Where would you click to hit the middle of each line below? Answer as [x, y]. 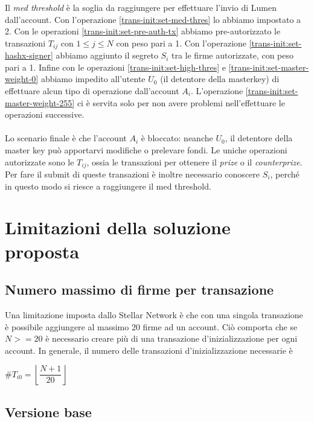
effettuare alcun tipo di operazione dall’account [92, 91]
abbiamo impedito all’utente [93, 79]
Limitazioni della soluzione [118, 227]
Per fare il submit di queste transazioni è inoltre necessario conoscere [133, 174]
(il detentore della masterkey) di [220, 79]
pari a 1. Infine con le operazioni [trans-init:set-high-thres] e [115, 67]
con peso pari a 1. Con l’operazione [181, 43]
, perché [285, 174]
